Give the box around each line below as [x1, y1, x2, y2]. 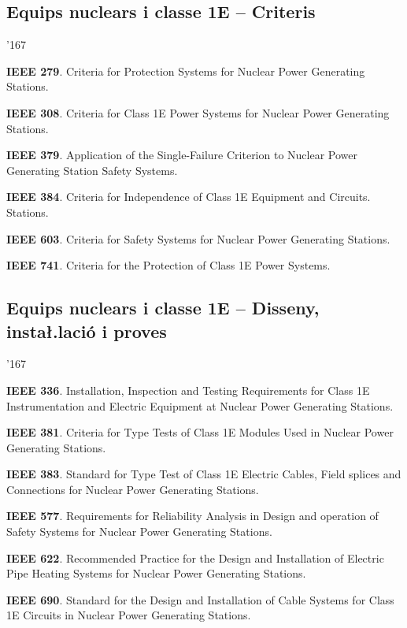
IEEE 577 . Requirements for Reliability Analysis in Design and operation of [6, 507, 379, 524]
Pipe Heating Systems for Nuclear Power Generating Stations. [6, 565, 306, 582]
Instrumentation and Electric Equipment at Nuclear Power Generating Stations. [6, 397, 394, 414]
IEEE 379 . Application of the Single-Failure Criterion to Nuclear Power [6, 147, 357, 163]
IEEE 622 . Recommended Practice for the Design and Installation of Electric [6, 549, 384, 566]
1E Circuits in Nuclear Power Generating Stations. [6, 607, 251, 623]
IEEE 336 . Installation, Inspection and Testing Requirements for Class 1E [6, 381, 370, 398]
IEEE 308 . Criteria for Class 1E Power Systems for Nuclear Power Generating [6, 104, 390, 121]
